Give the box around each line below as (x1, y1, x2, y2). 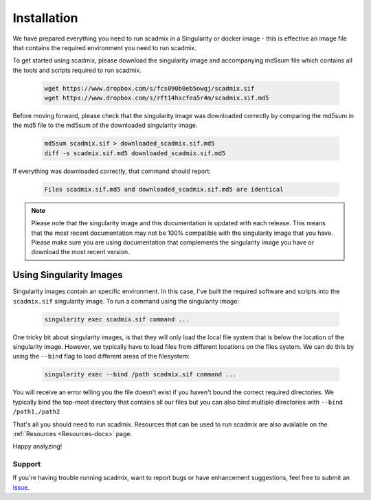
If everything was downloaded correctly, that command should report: (12, 167, 211, 175)
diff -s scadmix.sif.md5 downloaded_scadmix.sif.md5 (44, 149, 226, 157)
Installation (12, 10, 78, 25)
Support (12, 459, 41, 469)
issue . (12, 483, 30, 491)
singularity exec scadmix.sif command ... (44, 315, 190, 323)
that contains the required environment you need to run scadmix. (12, 43, 197, 52)
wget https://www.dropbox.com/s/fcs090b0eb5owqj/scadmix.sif (44, 84, 255, 92)
